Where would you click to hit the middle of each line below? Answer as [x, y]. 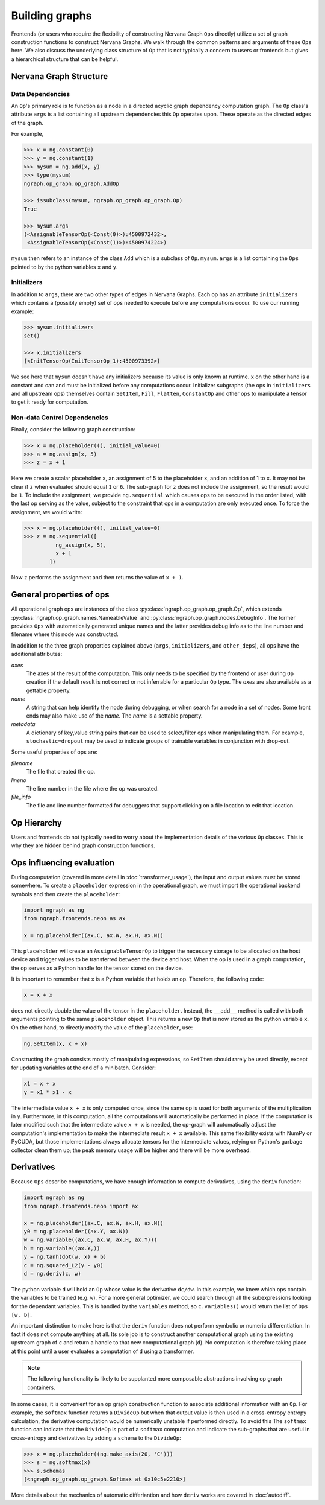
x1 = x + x [40, 1084]
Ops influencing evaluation [63, 863]
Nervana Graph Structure [60, 76]
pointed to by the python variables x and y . [64, 267]
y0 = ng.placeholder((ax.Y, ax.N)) [76, 1231]
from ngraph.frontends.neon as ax [75, 918]
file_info [21, 797]
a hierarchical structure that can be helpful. [65, 59]
